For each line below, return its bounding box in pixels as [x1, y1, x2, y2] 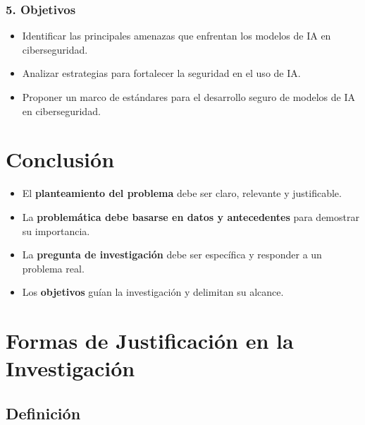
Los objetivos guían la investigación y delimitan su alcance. [22, 285, 284, 299]
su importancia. [22, 223, 90, 238]
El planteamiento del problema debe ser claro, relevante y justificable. [22, 186, 342, 200]
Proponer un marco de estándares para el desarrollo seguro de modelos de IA [22, 90, 356, 104]
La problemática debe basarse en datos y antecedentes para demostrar [22, 209, 359, 224]
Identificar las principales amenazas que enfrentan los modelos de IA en [22, 28, 331, 43]
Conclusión [6, 145, 115, 174]
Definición [6, 402, 81, 424]
